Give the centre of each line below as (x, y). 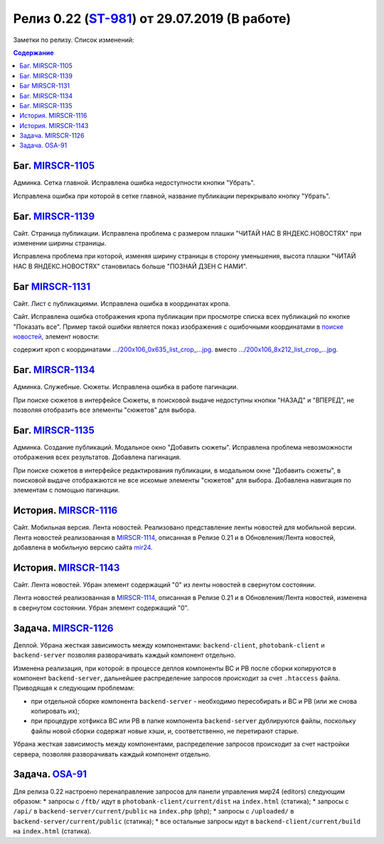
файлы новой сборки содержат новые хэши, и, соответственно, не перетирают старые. (165, 731)
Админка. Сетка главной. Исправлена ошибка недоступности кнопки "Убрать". (134, 183)
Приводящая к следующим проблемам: (74, 688)
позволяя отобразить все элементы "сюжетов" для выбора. (105, 410)
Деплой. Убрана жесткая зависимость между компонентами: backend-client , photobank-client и (169, 645)
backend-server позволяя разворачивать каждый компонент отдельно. (124, 655)
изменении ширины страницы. (60, 243)
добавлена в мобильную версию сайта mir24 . (83, 547)
